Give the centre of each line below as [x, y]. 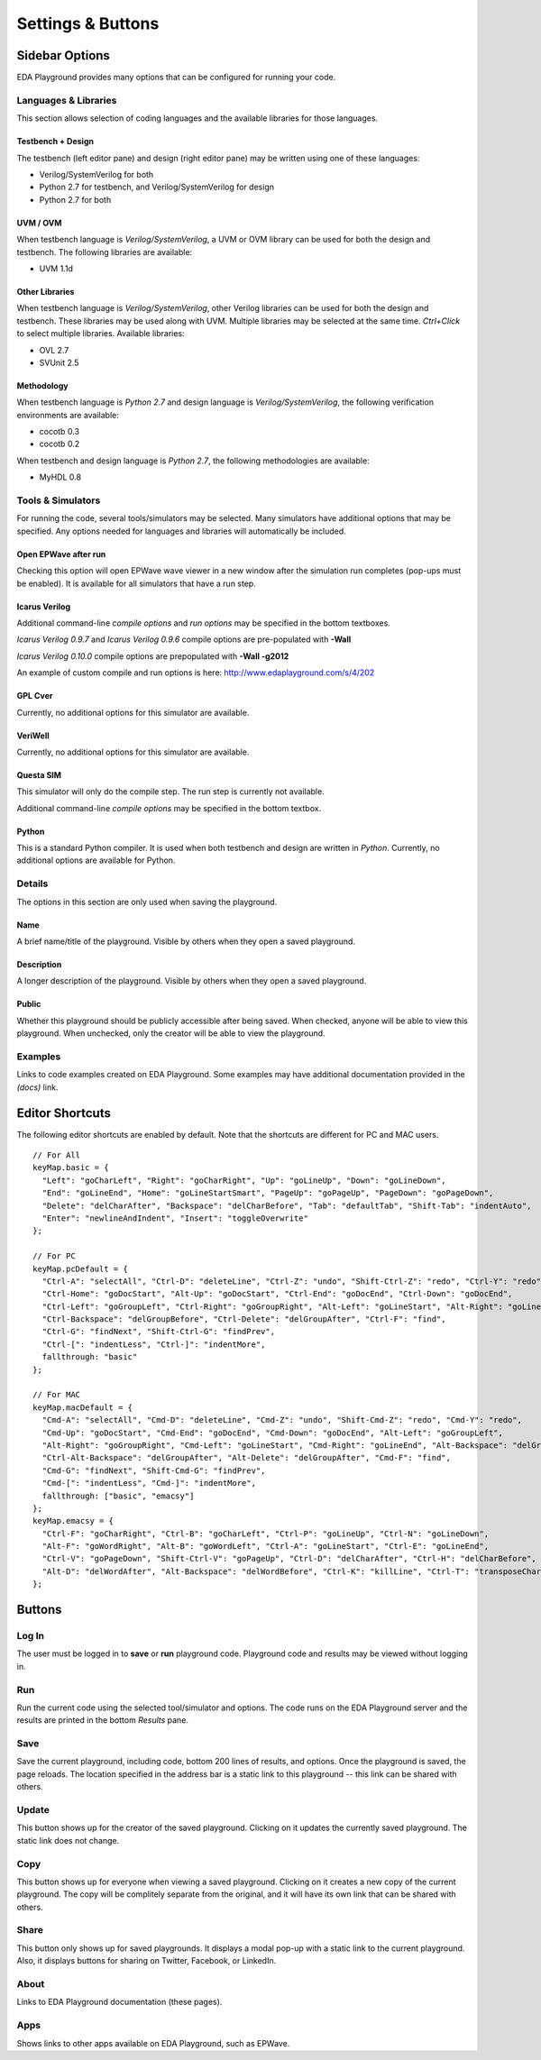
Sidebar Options [63, 55]
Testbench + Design [55, 142]
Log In [31, 1636]
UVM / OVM [39, 223]
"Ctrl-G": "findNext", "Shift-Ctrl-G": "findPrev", [158, 1332]
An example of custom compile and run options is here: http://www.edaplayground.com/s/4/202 [196, 673]
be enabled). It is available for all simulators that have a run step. [136, 583]
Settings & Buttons [88, 23]
